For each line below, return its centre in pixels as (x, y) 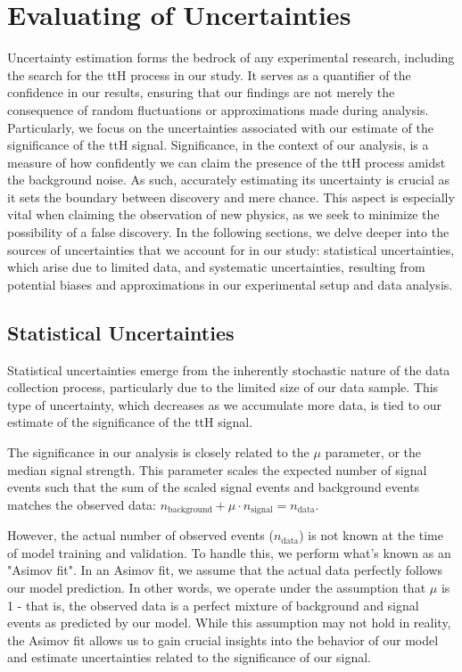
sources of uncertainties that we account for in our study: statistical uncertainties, (231, 249)
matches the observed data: (82, 504)
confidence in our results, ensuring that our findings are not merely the (201, 92)
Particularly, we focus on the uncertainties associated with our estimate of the (220, 127)
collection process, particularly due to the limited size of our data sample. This (223, 387)
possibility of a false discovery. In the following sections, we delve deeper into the (228, 232)
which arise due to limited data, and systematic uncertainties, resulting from (216, 267)
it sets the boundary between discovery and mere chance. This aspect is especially (231, 197)
